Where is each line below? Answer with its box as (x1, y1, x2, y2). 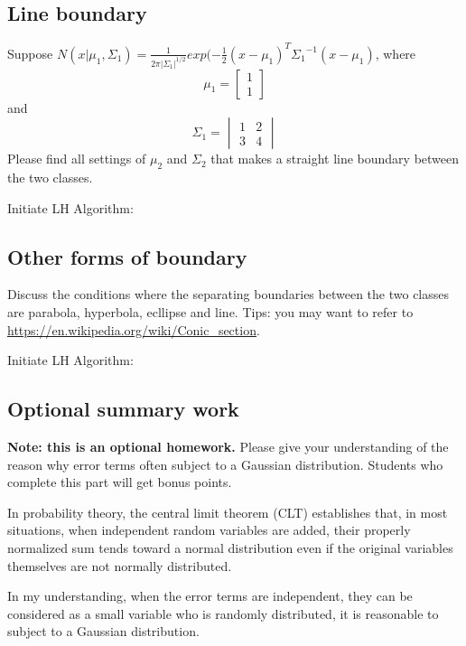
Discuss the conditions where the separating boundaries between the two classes (7, 285, 450, 304)
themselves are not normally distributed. (7, 556, 232, 575)
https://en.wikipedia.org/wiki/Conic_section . (7, 320, 260, 339)
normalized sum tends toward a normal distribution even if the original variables (7, 538, 453, 557)
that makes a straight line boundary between (210, 149, 460, 168)
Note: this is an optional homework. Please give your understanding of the (7, 436, 449, 455)
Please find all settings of (7, 149, 146, 168)
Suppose (7, 43, 53, 62)
